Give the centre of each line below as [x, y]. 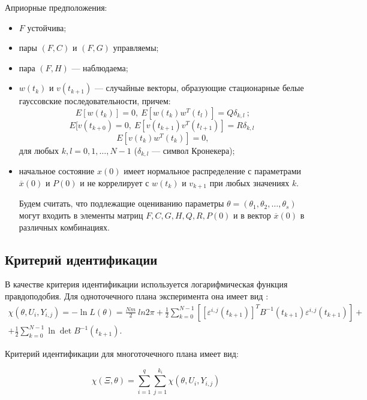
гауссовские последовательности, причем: [95, 101]
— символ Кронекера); [193, 150]
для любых [39, 150]
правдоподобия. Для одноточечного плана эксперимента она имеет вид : [137, 296]
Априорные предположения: [56, 7]
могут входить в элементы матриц [81, 215]
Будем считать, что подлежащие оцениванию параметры [121, 203]
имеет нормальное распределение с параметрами [213, 171]
